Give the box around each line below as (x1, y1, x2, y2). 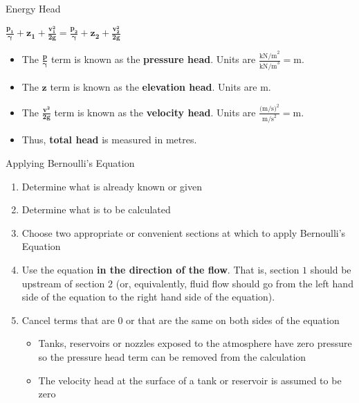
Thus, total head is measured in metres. (21, 132, 197, 147)
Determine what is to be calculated (21, 202, 171, 217)
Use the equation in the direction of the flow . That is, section (21, 262, 300, 276)
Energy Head (6, 1, 61, 15)
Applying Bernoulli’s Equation (6, 155, 135, 170)
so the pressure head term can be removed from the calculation (38, 349, 306, 364)
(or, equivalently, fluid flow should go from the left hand (116, 276, 353, 290)
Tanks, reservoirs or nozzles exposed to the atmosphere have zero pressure (38, 336, 352, 350)
